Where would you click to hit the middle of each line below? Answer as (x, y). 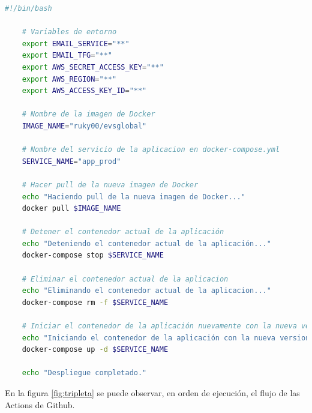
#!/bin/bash (28, 8)
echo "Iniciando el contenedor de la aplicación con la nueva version (166, 338)
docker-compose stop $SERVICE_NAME (93, 255)
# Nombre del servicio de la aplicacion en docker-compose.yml (151, 150)
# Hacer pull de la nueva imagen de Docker (110, 185)
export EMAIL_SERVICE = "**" (76, 44)
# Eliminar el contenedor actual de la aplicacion (125, 279)
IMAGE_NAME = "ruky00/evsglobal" (84, 126)
